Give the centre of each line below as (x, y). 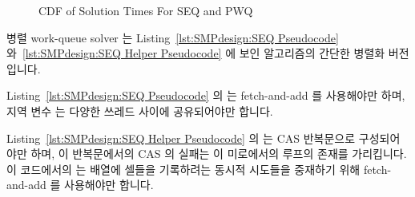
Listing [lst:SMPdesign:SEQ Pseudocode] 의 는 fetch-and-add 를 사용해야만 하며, (206, 95)
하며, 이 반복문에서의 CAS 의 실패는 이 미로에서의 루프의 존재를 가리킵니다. (219, 154)
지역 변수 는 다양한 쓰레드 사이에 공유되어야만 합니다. (140, 110)
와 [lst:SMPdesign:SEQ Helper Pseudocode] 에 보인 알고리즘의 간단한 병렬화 (196, 53)
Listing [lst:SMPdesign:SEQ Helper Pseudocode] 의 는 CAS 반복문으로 (181, 138)
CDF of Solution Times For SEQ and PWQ (146, 10)
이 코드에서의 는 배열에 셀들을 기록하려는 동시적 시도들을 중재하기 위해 (183, 169)
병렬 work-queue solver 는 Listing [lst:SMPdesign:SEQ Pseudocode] (173, 37)
